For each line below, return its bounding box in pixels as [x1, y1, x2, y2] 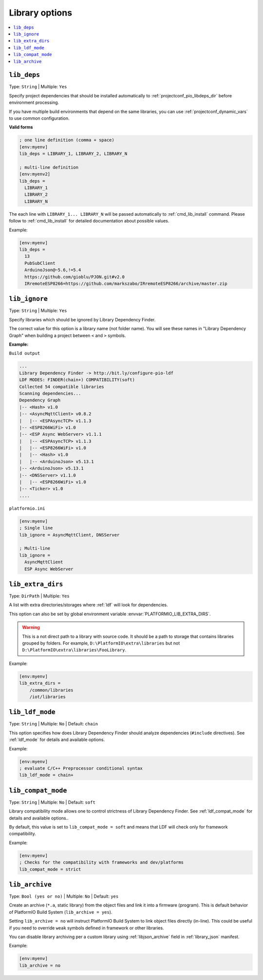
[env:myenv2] [19, 171, 51, 177]
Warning [22, 625, 40, 630]
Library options [9, 7, 73, 18]
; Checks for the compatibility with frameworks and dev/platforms [19, 860, 184, 865]
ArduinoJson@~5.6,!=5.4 [24, 267, 81, 273]
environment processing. [9, 100, 59, 106]
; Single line [19, 525, 53, 531]
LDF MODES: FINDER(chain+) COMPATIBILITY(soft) [19, 377, 135, 383]
